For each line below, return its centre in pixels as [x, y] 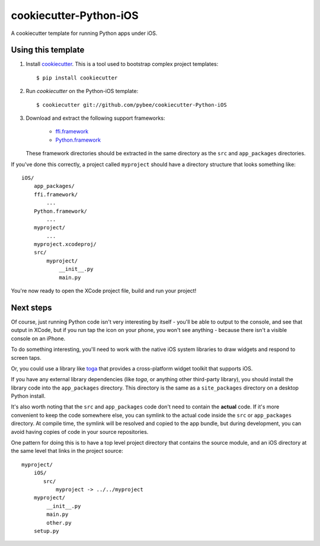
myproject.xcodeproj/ [65, 244]
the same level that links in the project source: [67, 451]
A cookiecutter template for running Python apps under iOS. [84, 33]
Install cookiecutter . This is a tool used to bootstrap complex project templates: [122, 64]
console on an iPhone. [38, 339]
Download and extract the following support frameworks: [95, 118]
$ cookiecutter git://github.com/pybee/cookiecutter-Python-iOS [132, 105]
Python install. [28, 396]
